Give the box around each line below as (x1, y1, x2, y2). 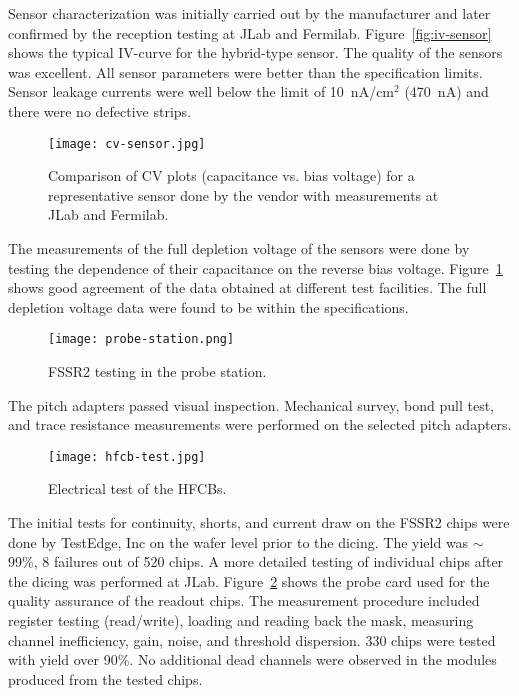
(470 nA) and (404, 81, 489, 102)
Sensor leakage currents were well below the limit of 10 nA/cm (8, 81, 395, 102)
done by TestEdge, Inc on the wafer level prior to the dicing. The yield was (8, 531, 469, 552)
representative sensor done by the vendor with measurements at (48, 184, 439, 205)
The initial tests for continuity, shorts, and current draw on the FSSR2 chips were (8, 512, 510, 533)
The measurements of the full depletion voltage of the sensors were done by (8, 238, 470, 258)
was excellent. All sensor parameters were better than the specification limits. (8, 61, 483, 82)
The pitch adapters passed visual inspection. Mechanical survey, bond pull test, (8, 394, 494, 415)
